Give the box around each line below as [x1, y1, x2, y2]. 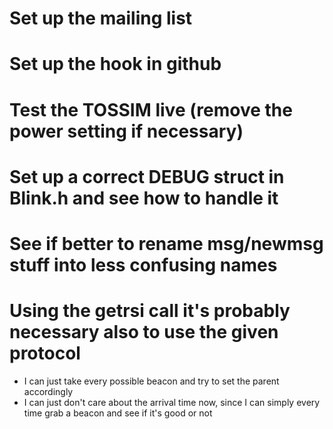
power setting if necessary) [9, 120, 244, 142]
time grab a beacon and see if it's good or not [23, 407, 213, 419]
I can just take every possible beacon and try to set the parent [23, 375, 280, 387]
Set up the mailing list [9, 7, 193, 30]
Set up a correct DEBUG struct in [9, 165, 285, 188]
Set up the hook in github [9, 53, 222, 76]
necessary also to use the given [9, 321, 279, 344]
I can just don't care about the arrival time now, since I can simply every [23, 396, 321, 408]
